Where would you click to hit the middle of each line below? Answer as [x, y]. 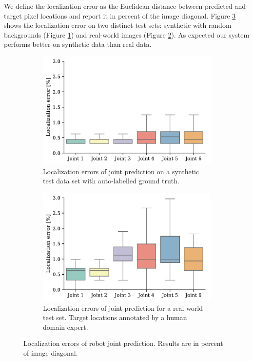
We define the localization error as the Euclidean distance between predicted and [125, 6]
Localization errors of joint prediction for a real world [123, 308]
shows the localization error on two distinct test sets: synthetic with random [118, 25]
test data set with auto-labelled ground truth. [111, 181]
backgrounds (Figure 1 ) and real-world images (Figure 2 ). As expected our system [127, 34]
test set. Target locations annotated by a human [115, 317]
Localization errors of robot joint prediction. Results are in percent [123, 343]
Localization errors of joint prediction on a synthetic [121, 171]
